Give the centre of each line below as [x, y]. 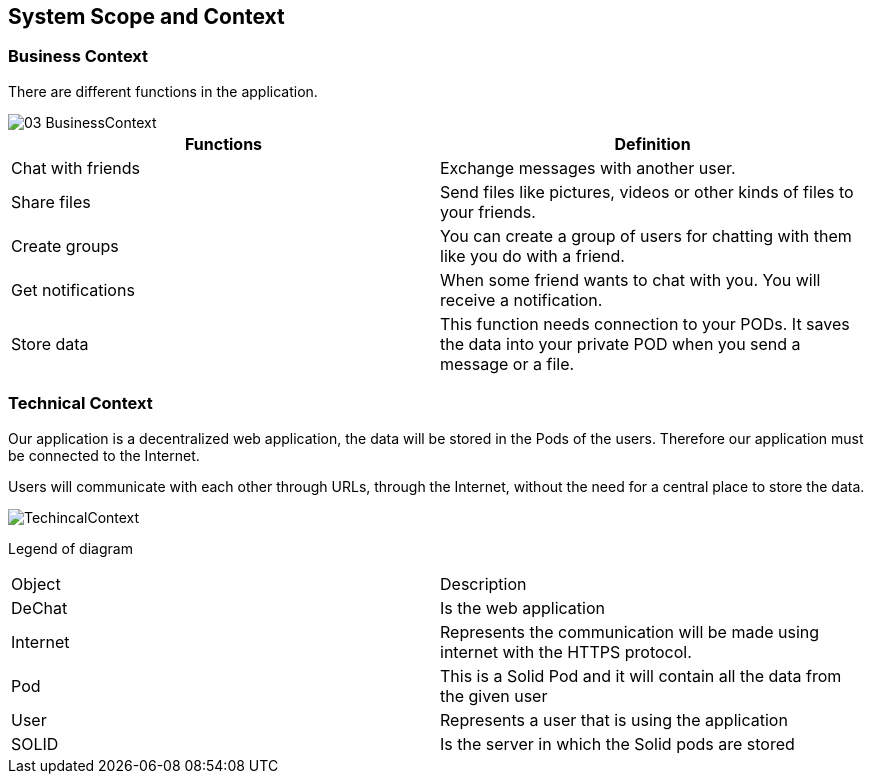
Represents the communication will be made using [630, 631]
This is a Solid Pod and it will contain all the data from [641, 675]
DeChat [39, 607]
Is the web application [522, 607]
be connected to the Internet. [104, 455]
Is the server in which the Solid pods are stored [617, 743]
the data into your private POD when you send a [620, 343]
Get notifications [73, 289]
